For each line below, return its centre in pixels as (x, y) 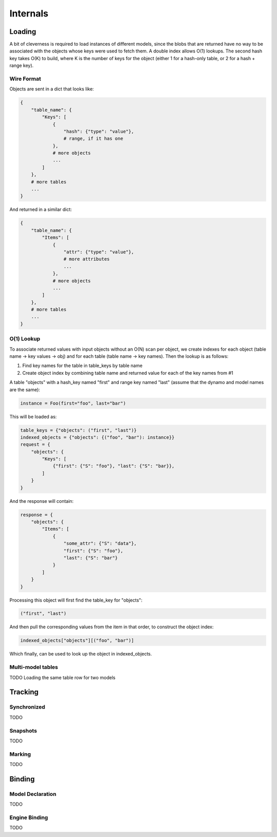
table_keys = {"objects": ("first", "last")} (78, 430)
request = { (35, 444)
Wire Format (25, 79)
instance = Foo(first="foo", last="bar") (73, 403)
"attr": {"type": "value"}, (99, 252)
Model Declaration (33, 794)
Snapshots (23, 731)
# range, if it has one (93, 139)
